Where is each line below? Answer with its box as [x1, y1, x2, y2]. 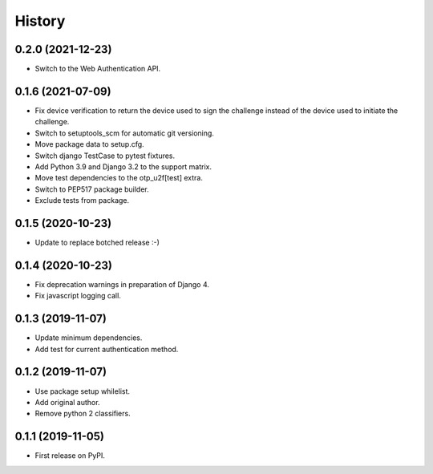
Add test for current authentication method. [34, 344, 179, 354]
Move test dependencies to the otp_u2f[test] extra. [34, 173, 204, 183]
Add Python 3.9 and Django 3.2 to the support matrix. [34, 161, 212, 172]
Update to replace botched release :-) [34, 237, 160, 247]
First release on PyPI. [34, 451, 106, 460]
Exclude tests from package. [34, 196, 130, 205]
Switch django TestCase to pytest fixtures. [34, 151, 176, 160]
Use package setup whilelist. [34, 386, 131, 396]
